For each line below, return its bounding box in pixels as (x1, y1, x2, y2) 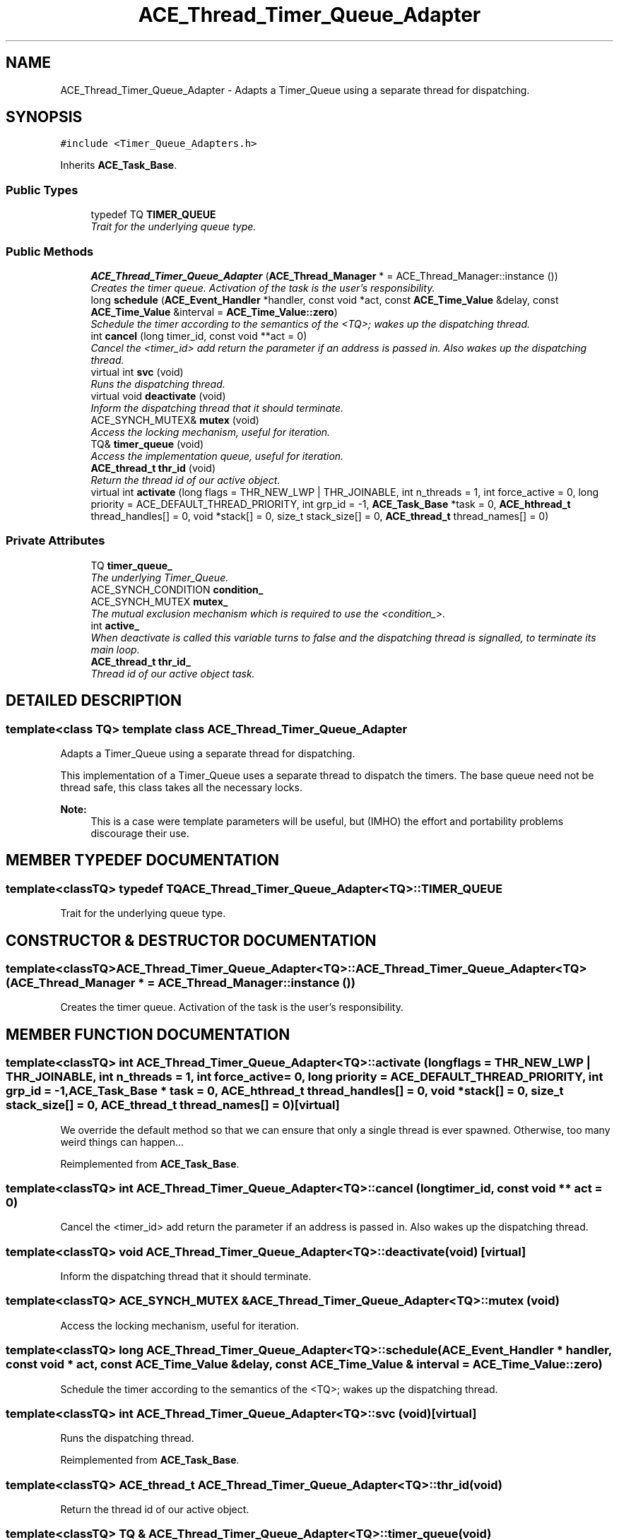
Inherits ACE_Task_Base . (60, 159, 177, 172)
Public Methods (6, 244, 94, 259)
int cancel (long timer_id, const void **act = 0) (90, 329, 307, 342)
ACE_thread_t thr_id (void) (90, 461, 216, 474)
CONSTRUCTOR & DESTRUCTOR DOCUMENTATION (6, 931, 377, 949)
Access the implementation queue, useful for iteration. (90, 449, 344, 462)
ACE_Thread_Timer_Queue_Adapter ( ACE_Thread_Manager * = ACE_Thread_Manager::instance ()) (90, 269, 558, 282)
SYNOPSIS (6, 108, 83, 126)
